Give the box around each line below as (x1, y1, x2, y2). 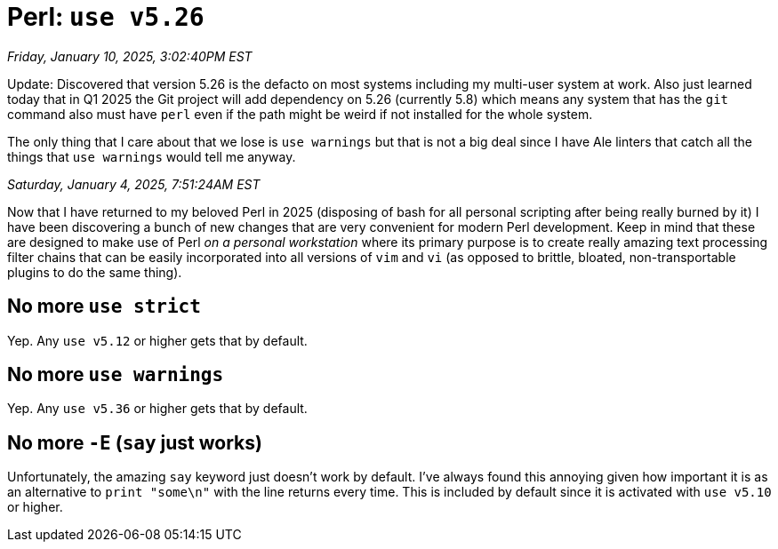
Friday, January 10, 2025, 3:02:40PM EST (7, 48, 253, 64)
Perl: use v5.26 (7, 2, 205, 32)
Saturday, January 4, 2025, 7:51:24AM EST (7, 176, 261, 192)
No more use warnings (7, 363, 224, 386)
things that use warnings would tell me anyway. (7, 148, 296, 164)
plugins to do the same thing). (7, 264, 182, 280)
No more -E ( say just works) (7, 431, 262, 454)
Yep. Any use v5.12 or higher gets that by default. (7, 332, 308, 348)
